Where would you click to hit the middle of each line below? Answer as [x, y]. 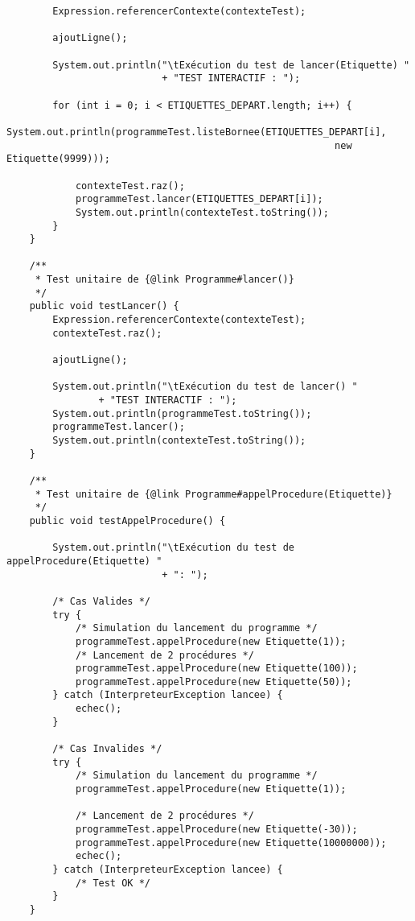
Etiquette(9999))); [58, 159]
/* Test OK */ [113, 883]
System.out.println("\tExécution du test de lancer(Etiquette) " [231, 65]
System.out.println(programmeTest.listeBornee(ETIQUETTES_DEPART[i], [197, 132]
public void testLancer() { [104, 306]
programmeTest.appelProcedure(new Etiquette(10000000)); [231, 843]
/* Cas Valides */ [101, 601]
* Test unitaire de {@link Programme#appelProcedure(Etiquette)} [214, 494]
